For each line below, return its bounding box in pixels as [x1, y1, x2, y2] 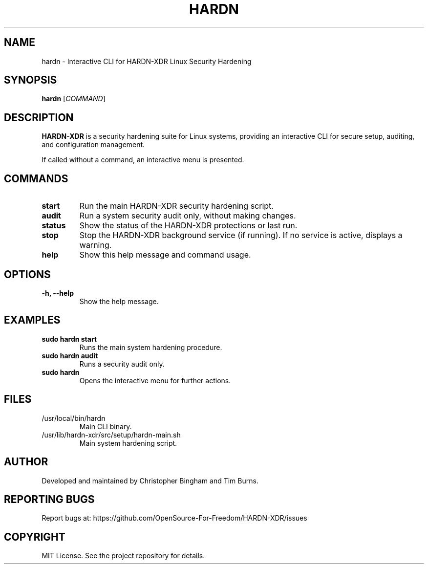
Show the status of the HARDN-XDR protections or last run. [79, 220, 298, 231]
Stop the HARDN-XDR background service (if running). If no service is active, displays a [79, 230, 403, 240]
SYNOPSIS [4, 74, 57, 87]
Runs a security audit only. [79, 359, 165, 368]
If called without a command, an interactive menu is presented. [42, 155, 244, 164]
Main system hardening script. [79, 438, 177, 447]
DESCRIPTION [4, 111, 74, 124]
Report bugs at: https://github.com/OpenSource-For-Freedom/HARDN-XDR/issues [42, 514, 307, 523]
